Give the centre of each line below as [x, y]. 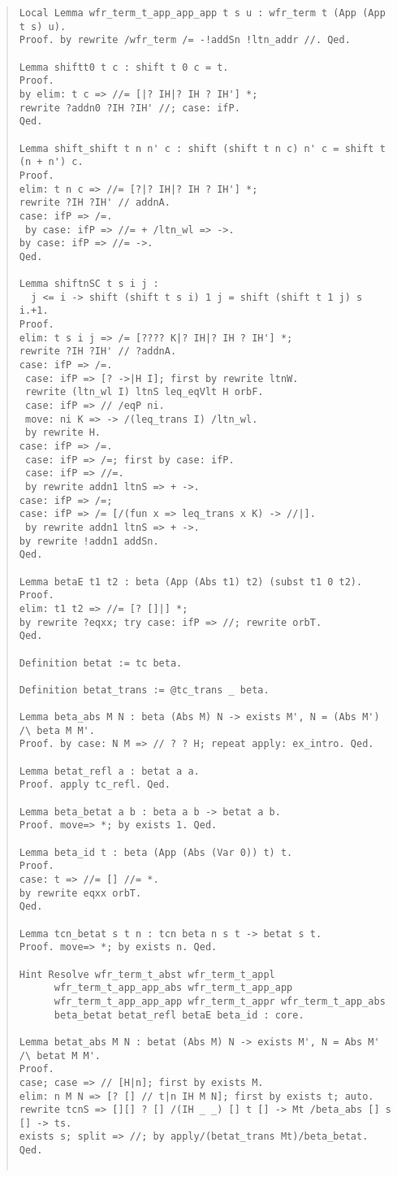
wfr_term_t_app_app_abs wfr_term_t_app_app [173, 988]
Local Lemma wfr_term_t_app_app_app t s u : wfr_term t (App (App [202, 13]
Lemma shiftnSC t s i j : [89, 284]
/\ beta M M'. [57, 730]
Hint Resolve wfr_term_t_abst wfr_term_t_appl [147, 974]
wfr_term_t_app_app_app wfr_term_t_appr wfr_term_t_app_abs [220, 1001]
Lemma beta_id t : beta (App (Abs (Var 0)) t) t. [156, 852]
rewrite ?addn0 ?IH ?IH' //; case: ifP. [129, 108]
